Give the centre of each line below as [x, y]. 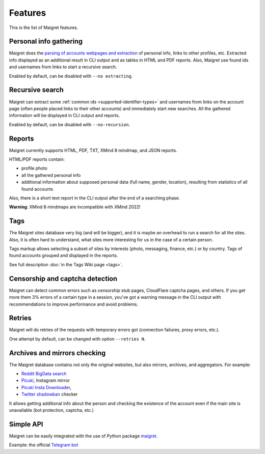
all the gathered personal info [51, 175]
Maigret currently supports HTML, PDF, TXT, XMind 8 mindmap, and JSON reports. [93, 150]
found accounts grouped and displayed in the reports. [64, 255]
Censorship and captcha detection [63, 278]
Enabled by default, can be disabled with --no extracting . [71, 76]
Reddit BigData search [44, 374]
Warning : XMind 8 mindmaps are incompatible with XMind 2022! [75, 207]
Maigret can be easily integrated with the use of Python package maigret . [83, 436]
